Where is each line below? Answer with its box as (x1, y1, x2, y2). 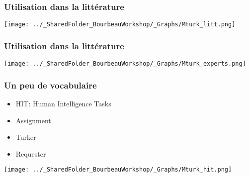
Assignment (15, 115, 51, 125)
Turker (15, 132, 36, 142)
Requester (15, 148, 46, 159)
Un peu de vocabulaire (4, 79, 97, 91)
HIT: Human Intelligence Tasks (15, 98, 111, 108)
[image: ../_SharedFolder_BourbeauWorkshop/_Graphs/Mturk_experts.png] (4, 60, 246, 68)
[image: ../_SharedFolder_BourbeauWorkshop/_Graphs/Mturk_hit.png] (4, 166, 232, 174)
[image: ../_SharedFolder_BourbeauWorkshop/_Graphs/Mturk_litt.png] (4, 21, 236, 28)
